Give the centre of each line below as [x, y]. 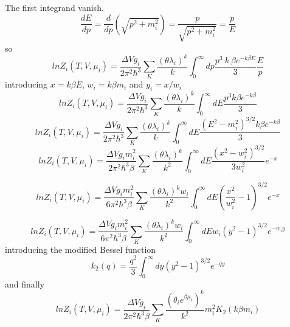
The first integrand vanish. [54, 7]
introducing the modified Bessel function [81, 249]
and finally [25, 284]
